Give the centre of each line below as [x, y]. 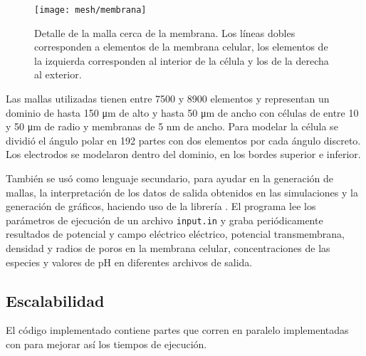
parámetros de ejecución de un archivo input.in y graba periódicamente [164, 220]
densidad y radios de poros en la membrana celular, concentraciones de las [168, 248]
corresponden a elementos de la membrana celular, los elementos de [181, 47]
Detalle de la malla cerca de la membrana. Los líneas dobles [165, 32]
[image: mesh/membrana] [90, 10]
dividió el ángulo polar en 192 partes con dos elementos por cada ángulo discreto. [183, 140]
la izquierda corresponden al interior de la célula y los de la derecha [182, 60]
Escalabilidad [55, 300]
